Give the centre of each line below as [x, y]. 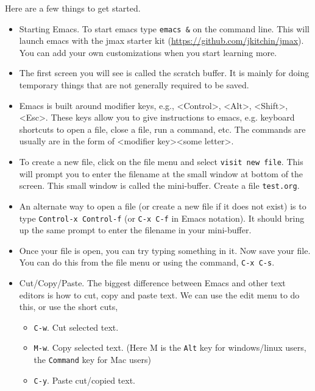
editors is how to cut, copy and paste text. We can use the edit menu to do [159, 294]
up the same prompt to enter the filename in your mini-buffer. [135, 230]
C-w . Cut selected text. [76, 327]
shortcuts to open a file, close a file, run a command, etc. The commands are [162, 129]
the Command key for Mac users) [92, 360]
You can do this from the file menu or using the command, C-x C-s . [147, 262]
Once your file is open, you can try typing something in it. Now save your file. [165, 250]
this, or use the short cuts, [69, 307]
